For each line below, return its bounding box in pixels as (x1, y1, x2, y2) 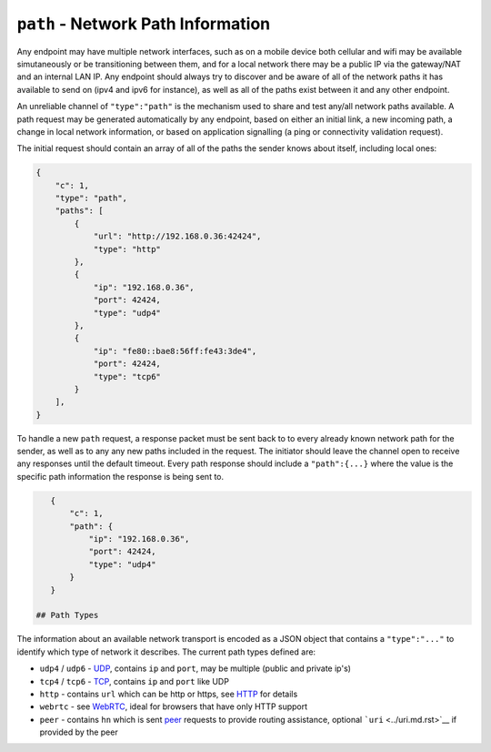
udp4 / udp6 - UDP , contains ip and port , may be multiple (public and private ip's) (39, 663, 352, 674)
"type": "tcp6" (93, 371, 161, 381)
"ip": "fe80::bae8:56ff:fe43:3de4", (93, 346, 257, 356)
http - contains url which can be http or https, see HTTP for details (39, 688, 298, 699)
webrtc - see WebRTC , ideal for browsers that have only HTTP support (39, 701, 308, 712)
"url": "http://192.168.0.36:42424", (93, 231, 262, 241)
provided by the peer (39, 727, 118, 737)
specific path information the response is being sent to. (16, 471, 225, 482)
